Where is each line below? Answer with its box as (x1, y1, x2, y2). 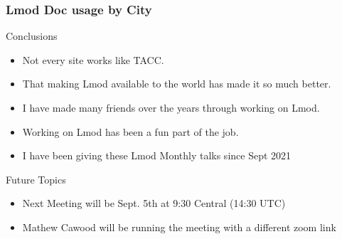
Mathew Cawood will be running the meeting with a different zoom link (22, 219, 336, 234)
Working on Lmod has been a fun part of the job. (22, 124, 239, 139)
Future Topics (6, 171, 66, 186)
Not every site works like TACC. (22, 52, 164, 67)
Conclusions (6, 28, 58, 43)
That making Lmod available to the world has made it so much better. (22, 76, 331, 91)
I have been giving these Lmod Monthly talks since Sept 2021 (22, 148, 292, 163)
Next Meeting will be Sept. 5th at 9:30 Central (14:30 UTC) (22, 196, 286, 211)
